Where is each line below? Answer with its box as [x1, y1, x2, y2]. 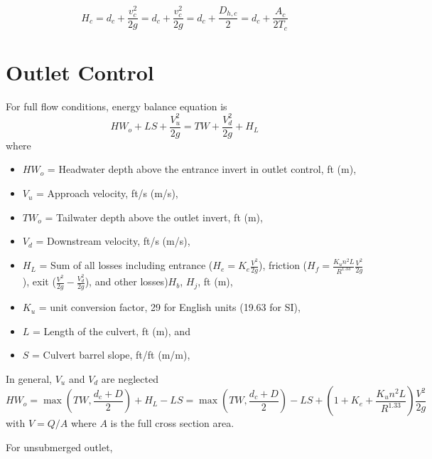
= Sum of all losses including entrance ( [39, 258, 213, 273]
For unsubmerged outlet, [6, 440, 113, 455]
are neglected [101, 371, 158, 386]
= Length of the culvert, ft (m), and [33, 323, 190, 338]
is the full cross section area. [110, 416, 234, 431]
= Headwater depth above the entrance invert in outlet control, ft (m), [47, 162, 357, 176]
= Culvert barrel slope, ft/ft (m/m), [32, 347, 190, 362]
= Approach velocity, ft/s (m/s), [36, 186, 178, 201]
